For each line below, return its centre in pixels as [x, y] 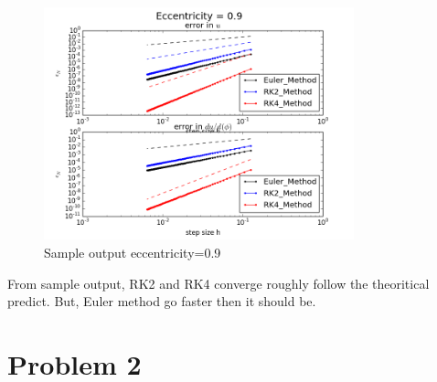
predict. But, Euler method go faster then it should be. [162, 301]
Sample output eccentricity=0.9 [133, 252]
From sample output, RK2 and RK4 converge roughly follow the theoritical [218, 283]
